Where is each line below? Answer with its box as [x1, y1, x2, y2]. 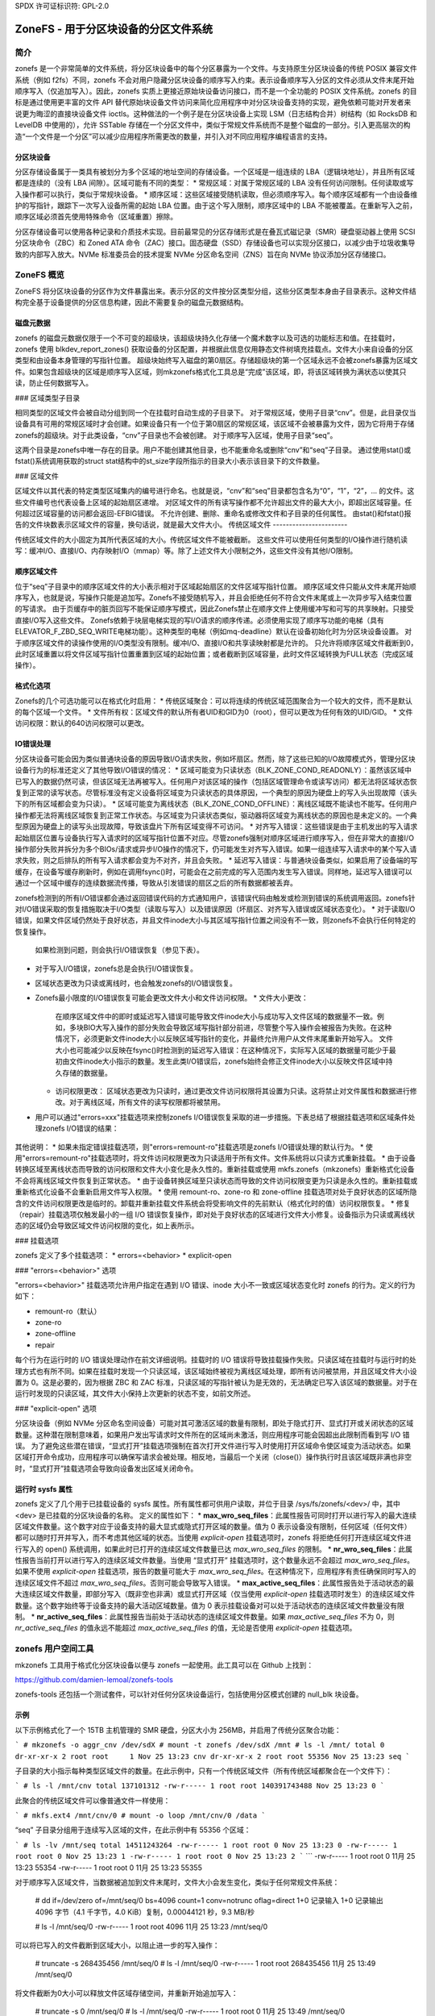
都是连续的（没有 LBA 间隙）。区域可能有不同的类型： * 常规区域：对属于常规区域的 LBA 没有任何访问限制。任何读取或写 [14, 178, 414, 188]
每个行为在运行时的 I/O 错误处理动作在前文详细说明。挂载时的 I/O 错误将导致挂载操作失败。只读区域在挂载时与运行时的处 [14, 1355, 416, 1364]
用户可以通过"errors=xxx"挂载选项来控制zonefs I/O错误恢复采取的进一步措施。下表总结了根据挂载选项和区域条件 [35, 1112, 408, 1122]
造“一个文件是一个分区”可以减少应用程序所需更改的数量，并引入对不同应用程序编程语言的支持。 [14, 131, 332, 141]
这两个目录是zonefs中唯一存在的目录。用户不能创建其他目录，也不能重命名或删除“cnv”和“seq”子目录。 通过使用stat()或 [14, 445, 411, 455]
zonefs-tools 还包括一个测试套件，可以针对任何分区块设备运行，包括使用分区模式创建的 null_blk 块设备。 [14, 1689, 363, 1699]
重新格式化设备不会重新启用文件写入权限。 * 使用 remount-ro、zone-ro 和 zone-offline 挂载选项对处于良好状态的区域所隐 [14, 1187, 417, 1197]
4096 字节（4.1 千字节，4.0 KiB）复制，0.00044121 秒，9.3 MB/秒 [35, 1907, 255, 1917]
